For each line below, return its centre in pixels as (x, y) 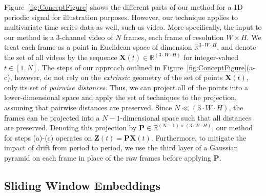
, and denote (237, 47)
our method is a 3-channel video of (59, 37)
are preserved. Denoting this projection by (70, 128)
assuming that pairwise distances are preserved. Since (88, 107)
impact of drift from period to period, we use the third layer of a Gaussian (121, 148)
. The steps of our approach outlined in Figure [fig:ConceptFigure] (142, 67)
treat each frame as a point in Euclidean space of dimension (98, 47)
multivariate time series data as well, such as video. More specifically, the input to (133, 27)
